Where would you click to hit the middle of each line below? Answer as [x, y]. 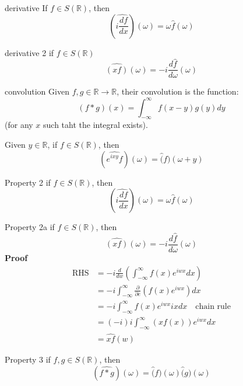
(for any [19, 125]
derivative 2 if [29, 52]
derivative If [26, 8]
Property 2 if [28, 182]
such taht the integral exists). [96, 125]
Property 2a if [30, 227]
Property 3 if [28, 359]
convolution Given [37, 91]
